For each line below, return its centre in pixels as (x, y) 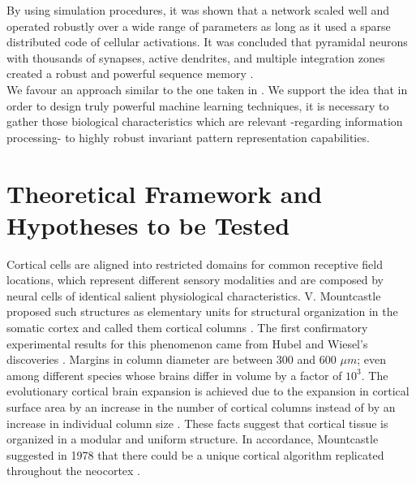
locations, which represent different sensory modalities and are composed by (195, 280)
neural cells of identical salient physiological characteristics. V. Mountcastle (194, 295)
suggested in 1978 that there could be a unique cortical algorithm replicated (195, 454)
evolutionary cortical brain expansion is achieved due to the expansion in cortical (208, 391)
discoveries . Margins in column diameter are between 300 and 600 (172, 359)
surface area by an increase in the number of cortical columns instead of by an (201, 407)
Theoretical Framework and (165, 193)
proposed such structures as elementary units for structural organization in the (202, 311)
